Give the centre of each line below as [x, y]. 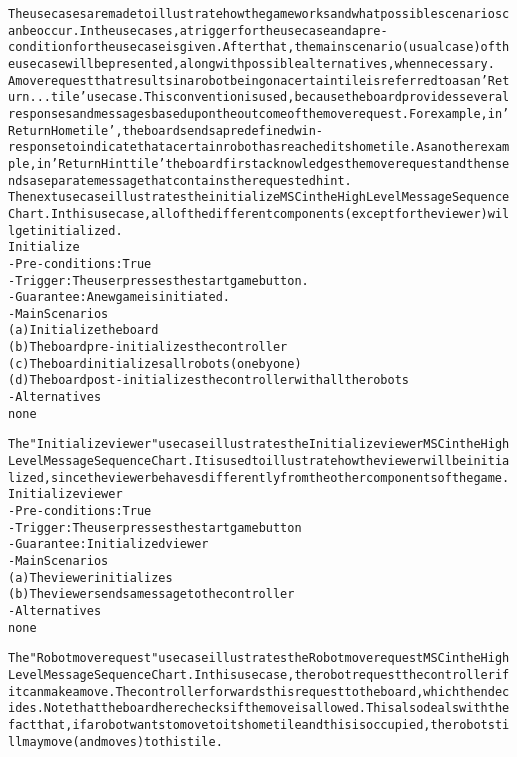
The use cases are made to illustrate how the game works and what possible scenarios [255, 14]
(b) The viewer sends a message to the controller [151, 594]
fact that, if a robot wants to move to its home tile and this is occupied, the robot [248, 724]
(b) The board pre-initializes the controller [148, 347]
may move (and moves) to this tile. [122, 741]
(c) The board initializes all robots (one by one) [155, 363]
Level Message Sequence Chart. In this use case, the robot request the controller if [259, 674]
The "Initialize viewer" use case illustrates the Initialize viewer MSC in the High [259, 444]
